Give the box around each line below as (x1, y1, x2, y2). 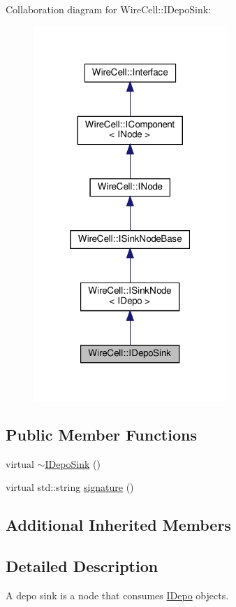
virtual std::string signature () (6, 480, 134, 494)
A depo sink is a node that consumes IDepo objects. (6, 588, 229, 603)
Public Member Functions (6, 424, 197, 445)
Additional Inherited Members (6, 514, 231, 536)
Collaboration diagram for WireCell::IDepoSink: (6, 2, 212, 16)
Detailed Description (6, 555, 158, 577)
